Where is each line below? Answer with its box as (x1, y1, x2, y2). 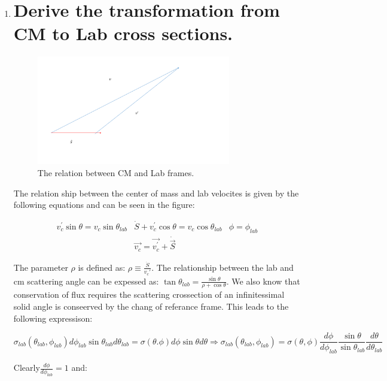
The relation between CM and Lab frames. (37, 166, 194, 179)
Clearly (13, 361, 40, 373)
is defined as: (78, 261, 126, 273)
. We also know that (226, 274, 300, 287)
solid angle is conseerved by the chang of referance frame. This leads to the (13, 300, 289, 312)
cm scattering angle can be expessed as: (13, 274, 159, 287)
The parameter (13, 261, 68, 273)
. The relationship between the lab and (151, 261, 294, 273)
